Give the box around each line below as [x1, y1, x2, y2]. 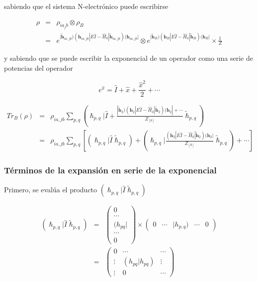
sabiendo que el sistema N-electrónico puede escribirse [4, 1, 169, 11]
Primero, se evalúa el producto [4, 184, 97, 195]
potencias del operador [4, 63, 73, 73]
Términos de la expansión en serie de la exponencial [4, 164, 217, 176]
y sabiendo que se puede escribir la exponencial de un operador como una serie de [4, 53, 253, 63]
